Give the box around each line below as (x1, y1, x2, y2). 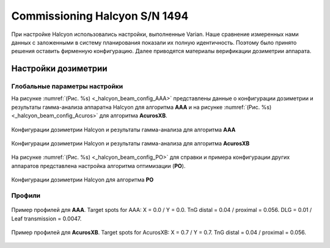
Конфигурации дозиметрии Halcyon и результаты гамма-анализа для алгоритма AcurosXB (11, 140, 250, 147)
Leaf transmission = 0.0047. (11, 214, 82, 222)
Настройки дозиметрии (11, 64, 108, 74)
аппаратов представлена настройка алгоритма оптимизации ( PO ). (11, 162, 186, 169)
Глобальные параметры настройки (11, 82, 123, 91)
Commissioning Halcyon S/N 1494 (11, 9, 189, 23)
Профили (11, 191, 41, 200)
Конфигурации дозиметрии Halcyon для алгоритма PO (11, 176, 154, 183)
